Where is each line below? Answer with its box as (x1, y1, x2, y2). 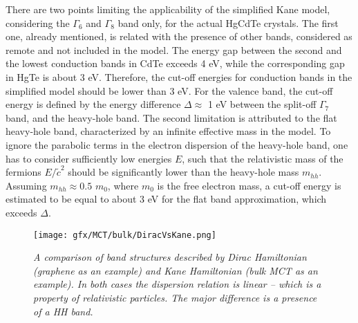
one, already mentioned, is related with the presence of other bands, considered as (6, 29, 352, 44)
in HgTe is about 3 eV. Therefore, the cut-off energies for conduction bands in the (6, 69, 352, 84)
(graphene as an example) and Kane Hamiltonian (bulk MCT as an (33, 263, 318, 277)
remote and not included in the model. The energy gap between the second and (6, 42, 342, 57)
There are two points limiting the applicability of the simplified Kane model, (6, 2, 330, 16)
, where (107, 178, 139, 192)
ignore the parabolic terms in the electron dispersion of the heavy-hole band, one (6, 137, 348, 151)
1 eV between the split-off (207, 97, 317, 111)
